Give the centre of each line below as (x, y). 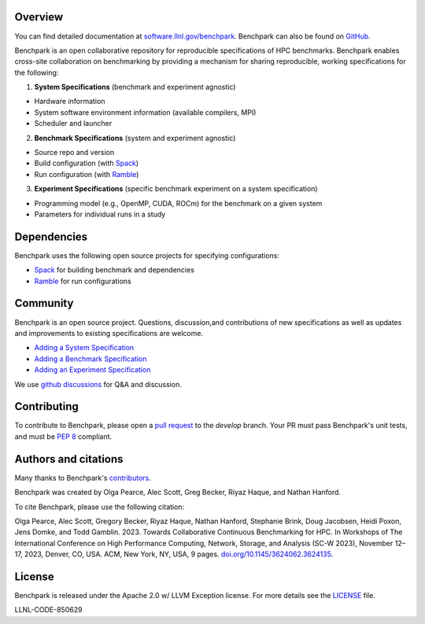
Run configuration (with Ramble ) (87, 174)
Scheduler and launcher (73, 124)
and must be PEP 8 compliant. (63, 436)
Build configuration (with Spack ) (87, 163)
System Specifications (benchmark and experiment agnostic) (135, 87)
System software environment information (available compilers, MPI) (145, 112)
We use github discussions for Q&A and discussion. (98, 384)
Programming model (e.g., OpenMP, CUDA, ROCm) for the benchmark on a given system (178, 203)
